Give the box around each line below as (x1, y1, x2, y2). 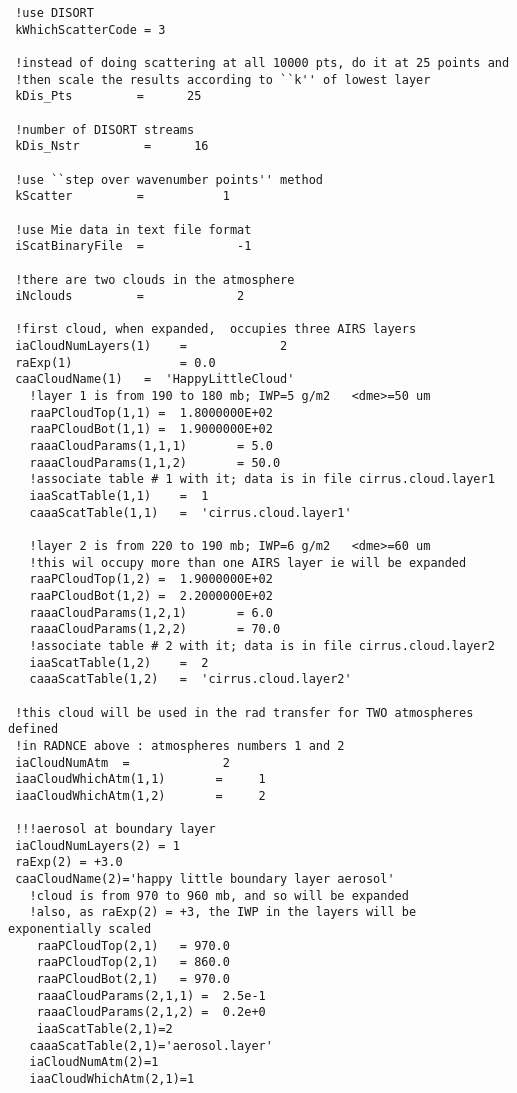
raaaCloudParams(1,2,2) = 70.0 (29, 622, 281, 637)
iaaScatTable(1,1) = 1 (29, 489, 209, 504)
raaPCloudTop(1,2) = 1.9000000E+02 (29, 572, 273, 587)
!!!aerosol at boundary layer (15, 822, 216, 837)
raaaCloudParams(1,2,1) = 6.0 (29, 605, 273, 620)
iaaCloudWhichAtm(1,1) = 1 (15, 772, 266, 787)
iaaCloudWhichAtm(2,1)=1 (29, 1072, 195, 1086)
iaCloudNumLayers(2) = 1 (15, 838, 180, 853)
